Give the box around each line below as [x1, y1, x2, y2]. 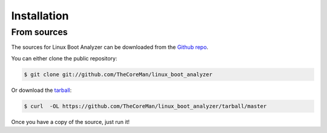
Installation [11, 9, 69, 22]
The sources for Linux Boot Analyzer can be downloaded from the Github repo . [11, 44, 209, 51]
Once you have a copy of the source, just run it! [11, 118, 130, 125]
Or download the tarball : [11, 86, 72, 94]
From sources [11, 27, 68, 37]
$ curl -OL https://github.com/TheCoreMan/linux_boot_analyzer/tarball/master [24, 103, 267, 109]
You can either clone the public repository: [11, 54, 117, 62]
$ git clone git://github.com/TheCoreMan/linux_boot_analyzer [24, 71, 213, 78]
